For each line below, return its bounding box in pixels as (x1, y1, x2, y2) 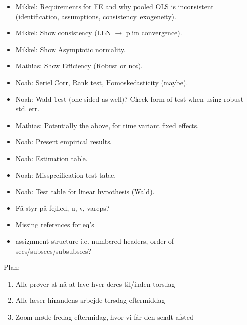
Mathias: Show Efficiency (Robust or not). (15, 61, 143, 71)
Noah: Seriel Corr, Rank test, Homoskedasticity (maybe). (15, 77, 188, 87)
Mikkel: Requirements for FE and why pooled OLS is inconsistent (15, 1, 214, 11)
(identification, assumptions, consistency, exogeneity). (15, 11, 176, 21)
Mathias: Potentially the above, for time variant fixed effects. (15, 120, 199, 130)
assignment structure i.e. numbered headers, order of (15, 235, 174, 246)
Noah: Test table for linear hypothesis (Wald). (15, 186, 155, 196)
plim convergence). (126, 28, 182, 38)
